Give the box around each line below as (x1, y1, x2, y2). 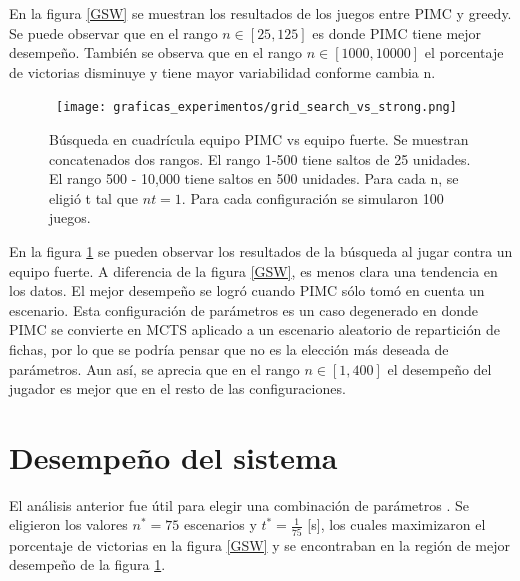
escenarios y (183, 514, 257, 535)
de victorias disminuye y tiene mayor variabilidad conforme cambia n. (9, 61, 436, 82)
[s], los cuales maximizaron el (307, 514, 486, 535)
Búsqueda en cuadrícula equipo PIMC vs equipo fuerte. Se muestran (49, 129, 469, 150)
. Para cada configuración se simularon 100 (181, 187, 444, 208)
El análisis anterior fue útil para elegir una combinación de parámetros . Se (9, 494, 469, 515)
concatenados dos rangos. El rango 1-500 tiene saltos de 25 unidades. (49, 148, 471, 169)
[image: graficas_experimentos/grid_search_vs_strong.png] (56, 100, 457, 115)
